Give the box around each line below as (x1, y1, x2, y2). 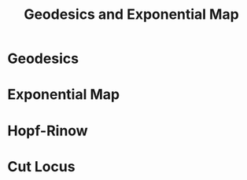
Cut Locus (7, 157, 76, 175)
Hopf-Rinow (7, 122, 88, 139)
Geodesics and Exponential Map (24, 6, 239, 24)
